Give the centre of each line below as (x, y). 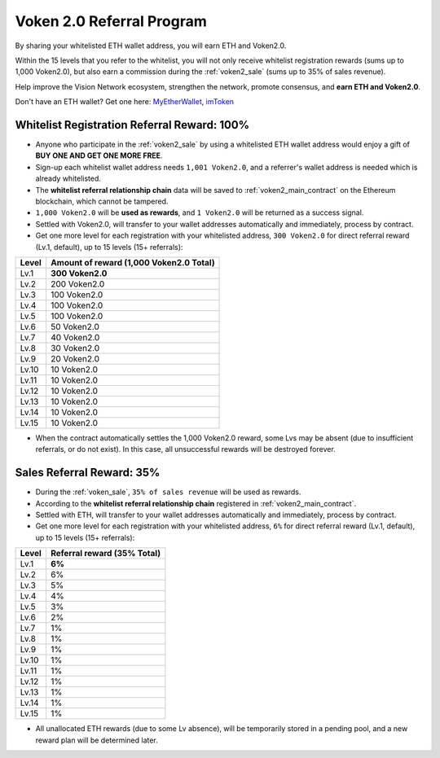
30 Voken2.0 (75, 348)
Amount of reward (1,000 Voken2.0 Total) (132, 262)
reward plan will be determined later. (97, 740)
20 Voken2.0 (75, 358)
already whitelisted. (68, 178)
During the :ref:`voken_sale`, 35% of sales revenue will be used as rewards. (168, 492)
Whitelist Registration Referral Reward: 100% (132, 125)
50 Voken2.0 (75, 326)
